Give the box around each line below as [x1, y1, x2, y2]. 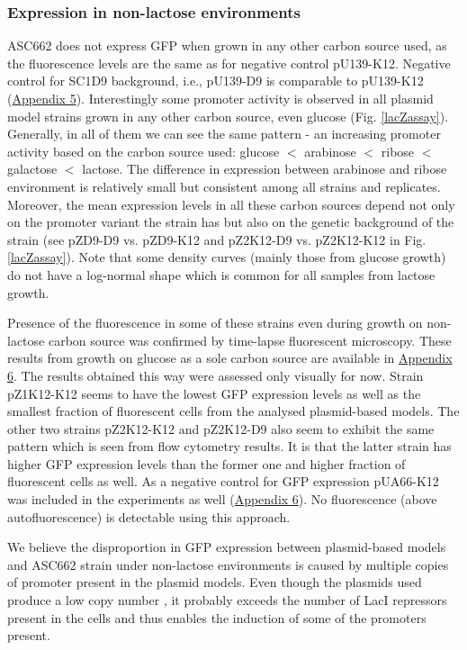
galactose [7, 159, 58, 178]
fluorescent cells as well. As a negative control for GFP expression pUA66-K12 [7, 472, 439, 491]
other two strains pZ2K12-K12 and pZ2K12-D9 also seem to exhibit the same [7, 419, 435, 438]
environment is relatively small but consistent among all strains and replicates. [7, 176, 441, 195]
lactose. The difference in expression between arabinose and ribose [82, 159, 447, 178]
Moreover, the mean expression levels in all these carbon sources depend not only [7, 194, 455, 213]
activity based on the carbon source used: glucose [7, 141, 280, 160]
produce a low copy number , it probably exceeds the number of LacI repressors [7, 591, 447, 609]
